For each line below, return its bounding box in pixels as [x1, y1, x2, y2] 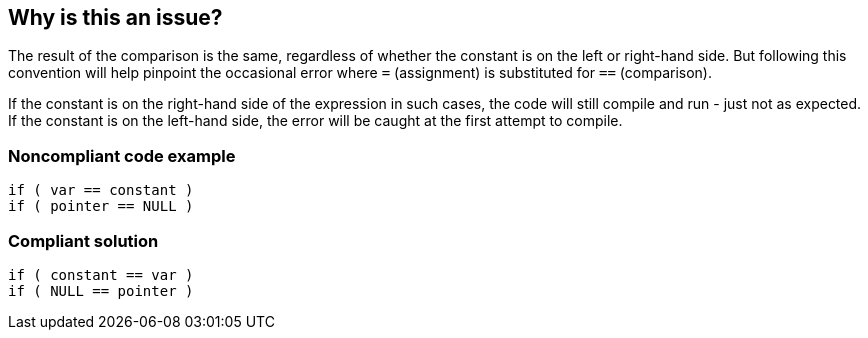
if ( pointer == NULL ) [8, 198, 194, 215]
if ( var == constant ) [8, 182, 194, 199]
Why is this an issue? [8, 5, 223, 30]
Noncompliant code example [8, 145, 236, 166]
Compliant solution [8, 230, 159, 251]
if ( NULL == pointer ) [8, 282, 194, 299]
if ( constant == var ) [8, 266, 194, 283]
